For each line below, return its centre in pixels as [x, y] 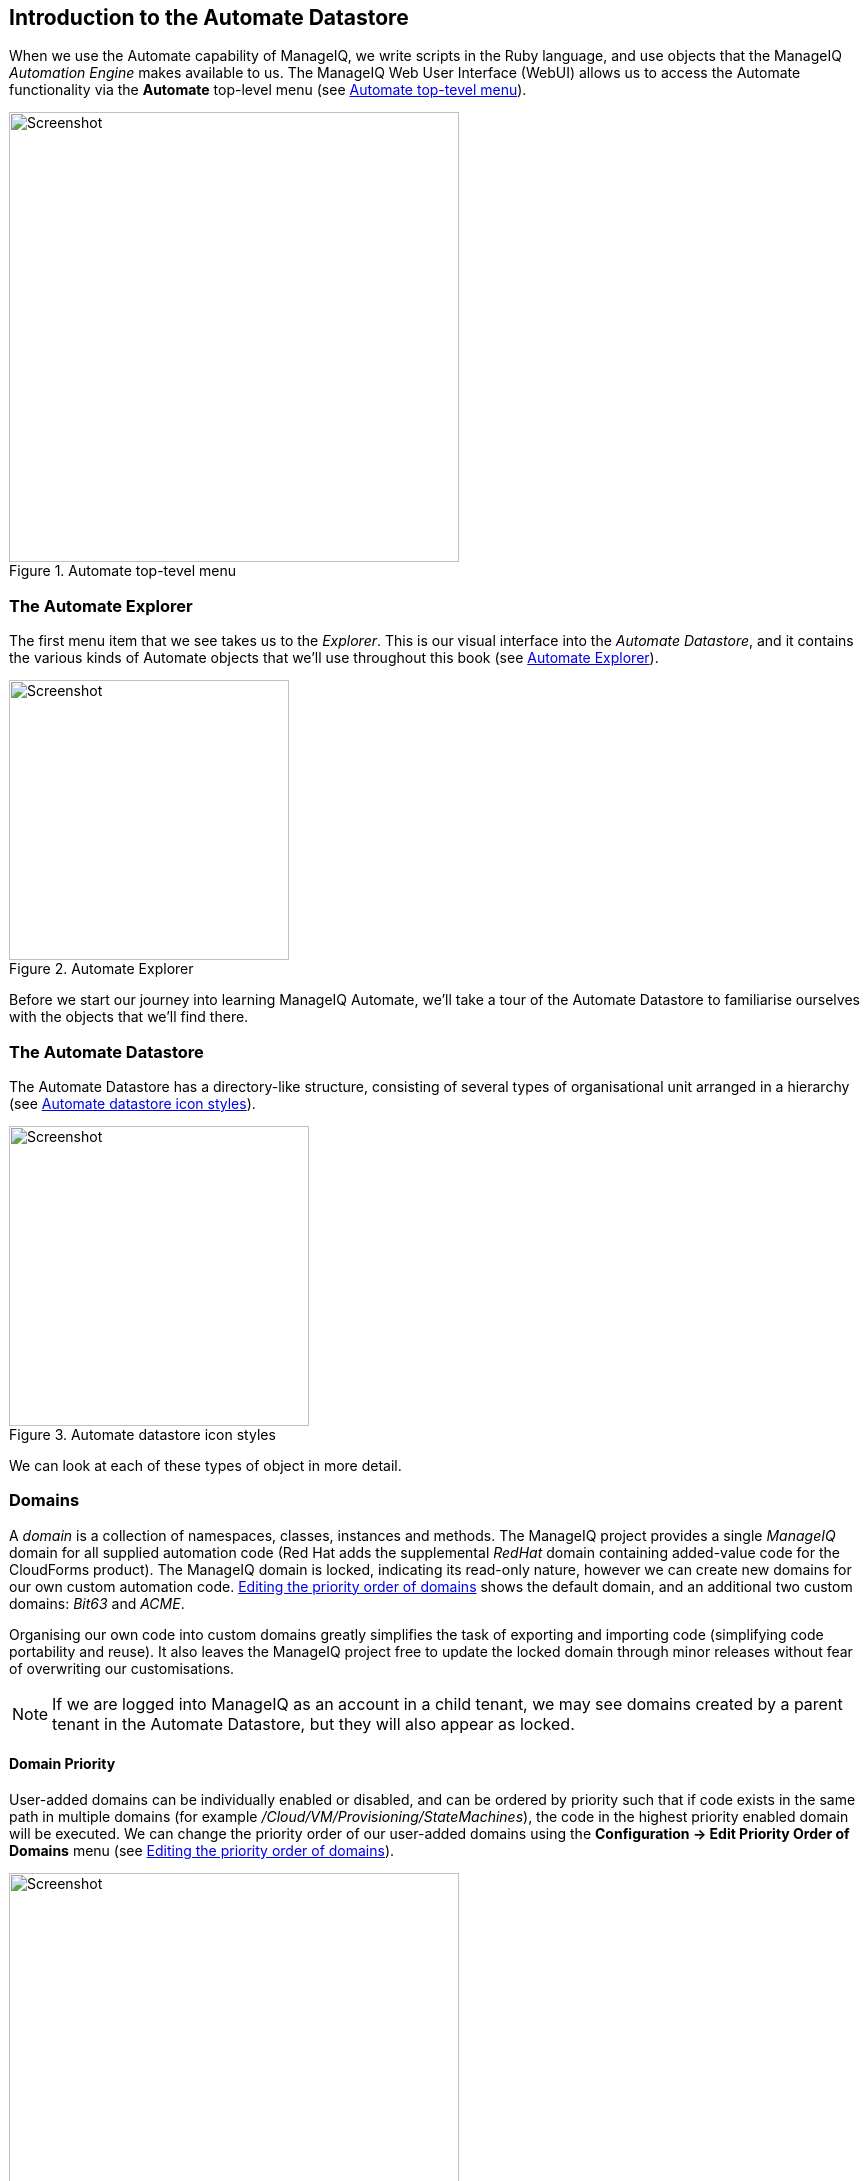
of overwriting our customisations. [122, 1668]
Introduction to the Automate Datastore [209, 17]
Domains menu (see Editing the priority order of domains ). [202, 1850]
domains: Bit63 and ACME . [97, 1603]
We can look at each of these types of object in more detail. [205, 1465]
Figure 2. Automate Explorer [101, 969]
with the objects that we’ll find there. [129, 1017]
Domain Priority [62, 1764]
